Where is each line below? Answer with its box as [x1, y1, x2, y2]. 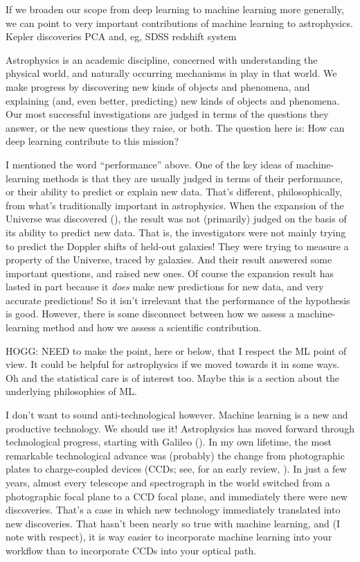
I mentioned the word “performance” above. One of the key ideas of [6, 157, 293, 171]
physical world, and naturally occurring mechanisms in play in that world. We [6, 66, 337, 80]
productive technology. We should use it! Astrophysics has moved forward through [6, 421, 354, 435]
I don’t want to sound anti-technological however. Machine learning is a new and [6, 407, 348, 422]
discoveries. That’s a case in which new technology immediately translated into [6, 502, 341, 517]
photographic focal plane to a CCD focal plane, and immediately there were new [6, 489, 348, 503]
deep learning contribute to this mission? [6, 134, 179, 148]
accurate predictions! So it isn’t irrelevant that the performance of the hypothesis [6, 292, 350, 307]
